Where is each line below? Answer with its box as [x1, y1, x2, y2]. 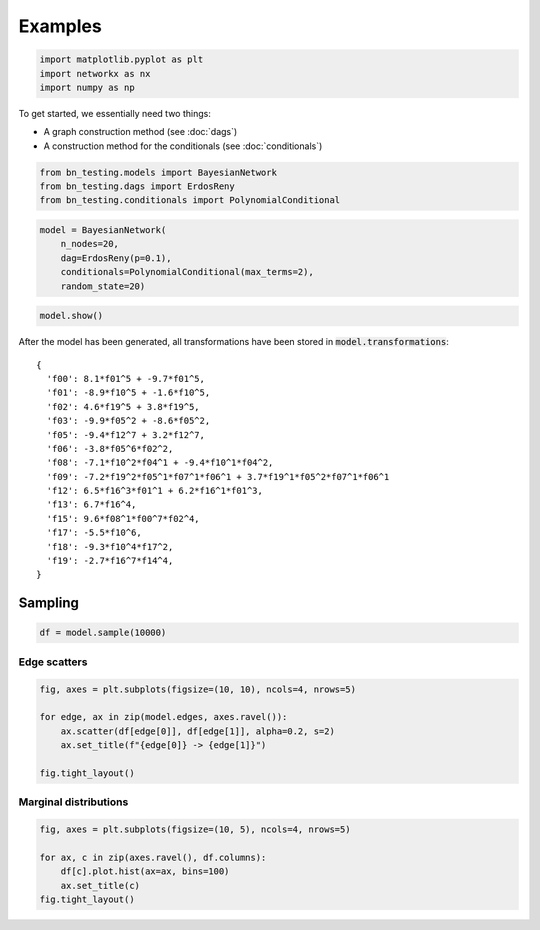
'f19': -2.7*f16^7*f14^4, [46, 555, 174, 567]
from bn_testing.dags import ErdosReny [39, 181, 235, 192]
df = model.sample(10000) [39, 627, 167, 639]
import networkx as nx [39, 68, 151, 79]
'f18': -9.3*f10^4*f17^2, [46, 541, 174, 552]
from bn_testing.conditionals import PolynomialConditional [39, 195, 341, 206]
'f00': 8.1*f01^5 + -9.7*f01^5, [46, 373, 205, 384]
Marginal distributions [18, 795, 129, 809]
